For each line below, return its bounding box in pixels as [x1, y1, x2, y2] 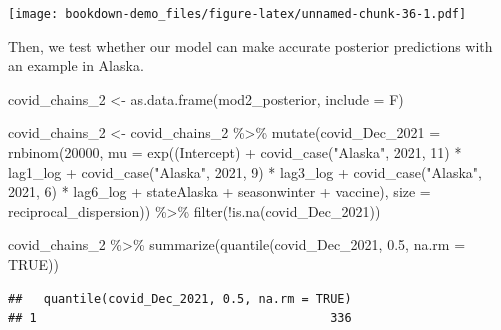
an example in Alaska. [8, 55, 144, 76]
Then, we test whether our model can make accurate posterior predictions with [8, 35, 493, 56]
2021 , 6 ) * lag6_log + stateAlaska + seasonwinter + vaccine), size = [8, 181, 431, 202]
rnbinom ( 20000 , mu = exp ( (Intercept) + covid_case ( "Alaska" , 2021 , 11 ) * [8, 142, 462, 163]
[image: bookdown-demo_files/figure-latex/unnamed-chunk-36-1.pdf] [8, 7, 467, 21]
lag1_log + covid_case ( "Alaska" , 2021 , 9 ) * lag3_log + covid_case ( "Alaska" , [8, 161, 483, 182]
